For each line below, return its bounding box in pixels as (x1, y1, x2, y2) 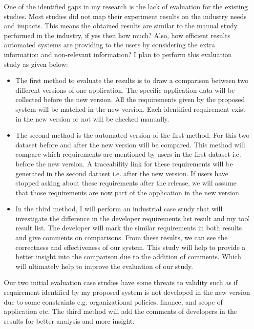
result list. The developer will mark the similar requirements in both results (15, 223, 242, 233)
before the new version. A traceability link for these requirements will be (15, 158, 233, 168)
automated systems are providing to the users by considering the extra (4, 40, 215, 50)
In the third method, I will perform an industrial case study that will (15, 204, 223, 214)
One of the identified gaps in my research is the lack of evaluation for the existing (4, 1, 248, 11)
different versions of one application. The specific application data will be (15, 84, 235, 95)
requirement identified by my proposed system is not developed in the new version (4, 287, 250, 297)
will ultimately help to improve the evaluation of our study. (15, 261, 193, 271)
